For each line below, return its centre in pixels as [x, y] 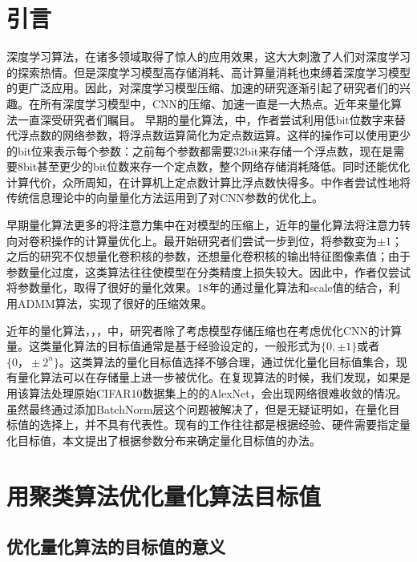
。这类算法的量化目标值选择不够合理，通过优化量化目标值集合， [227, 361]
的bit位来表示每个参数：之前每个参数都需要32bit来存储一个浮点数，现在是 [200, 150]
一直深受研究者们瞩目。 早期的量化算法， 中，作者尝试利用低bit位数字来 [206, 119]
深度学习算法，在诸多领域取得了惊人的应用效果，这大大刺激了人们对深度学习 [208, 57]
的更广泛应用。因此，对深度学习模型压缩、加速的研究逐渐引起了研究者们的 [203, 88]
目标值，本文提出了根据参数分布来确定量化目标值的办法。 [169, 440]
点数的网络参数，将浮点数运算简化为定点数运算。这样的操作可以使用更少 [219, 135]
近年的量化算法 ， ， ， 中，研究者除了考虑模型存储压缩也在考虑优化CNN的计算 [204, 330]
